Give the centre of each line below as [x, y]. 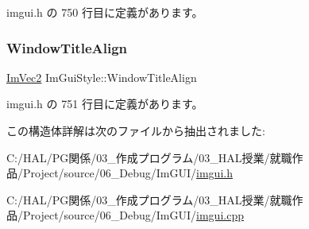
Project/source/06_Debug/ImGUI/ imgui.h [127, 173]
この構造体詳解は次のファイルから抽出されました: [136, 130]
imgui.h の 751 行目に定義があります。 [105, 104]
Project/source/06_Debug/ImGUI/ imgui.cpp [133, 215]
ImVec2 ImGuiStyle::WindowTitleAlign [102, 77]
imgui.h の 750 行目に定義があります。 [105, 12]
